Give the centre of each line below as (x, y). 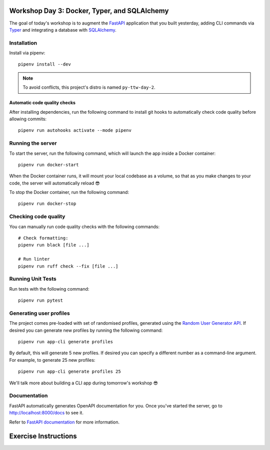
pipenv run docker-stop (47, 204)
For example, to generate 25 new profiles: (52, 360)
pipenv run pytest (41, 300)
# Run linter (34, 259)
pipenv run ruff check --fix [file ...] (68, 266)
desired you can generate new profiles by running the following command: (86, 330)
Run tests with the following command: (49, 289)
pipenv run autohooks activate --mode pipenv (75, 131)
